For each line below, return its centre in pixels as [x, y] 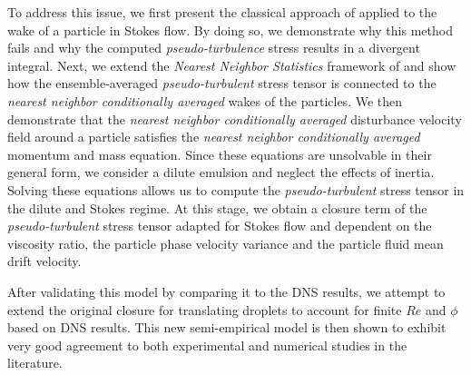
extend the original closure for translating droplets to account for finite [205, 309]
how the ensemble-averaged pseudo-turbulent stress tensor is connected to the [222, 83]
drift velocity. [44, 261]
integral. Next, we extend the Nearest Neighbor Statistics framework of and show [232, 65]
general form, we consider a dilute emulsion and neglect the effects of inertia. [221, 172]
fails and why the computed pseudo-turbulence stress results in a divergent [214, 48]
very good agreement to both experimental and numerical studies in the [207, 345]
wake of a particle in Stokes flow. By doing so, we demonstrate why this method [230, 30]
